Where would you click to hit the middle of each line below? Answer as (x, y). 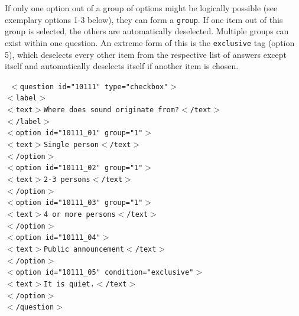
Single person (71, 144)
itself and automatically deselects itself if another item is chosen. (122, 66)
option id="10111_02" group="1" (79, 168)
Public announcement (84, 249)
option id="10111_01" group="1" (79, 133)
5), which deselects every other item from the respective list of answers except (146, 54)
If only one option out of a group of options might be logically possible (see (141, 8)
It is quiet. (69, 284)
